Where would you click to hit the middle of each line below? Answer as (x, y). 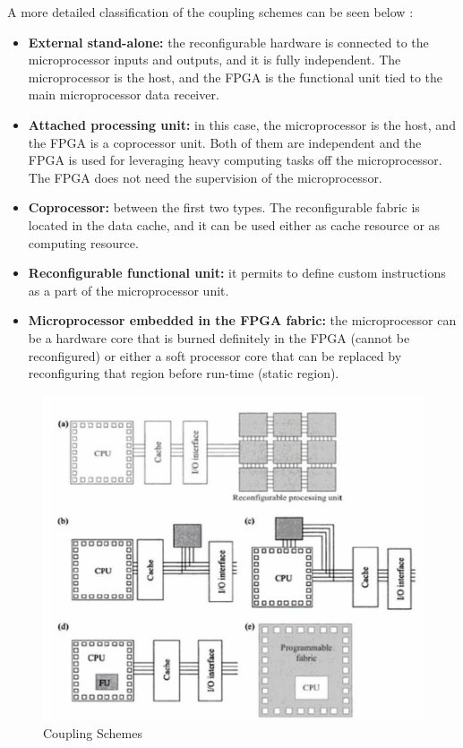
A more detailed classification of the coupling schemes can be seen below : (210, 12)
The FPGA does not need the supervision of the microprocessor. (205, 177)
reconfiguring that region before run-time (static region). (184, 373)
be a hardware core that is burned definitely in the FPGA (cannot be (219, 337)
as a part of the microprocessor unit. (129, 290)
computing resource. (83, 242)
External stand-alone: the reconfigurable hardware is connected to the (228, 42)
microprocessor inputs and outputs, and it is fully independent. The (214, 60)
